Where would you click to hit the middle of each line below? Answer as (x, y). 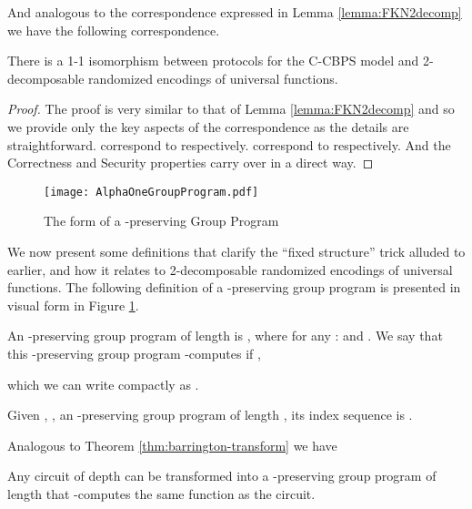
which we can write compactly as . (103, 384)
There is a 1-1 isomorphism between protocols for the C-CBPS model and (213, 61)
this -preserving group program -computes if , (134, 353)
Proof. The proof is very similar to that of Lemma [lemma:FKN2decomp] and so (231, 109)
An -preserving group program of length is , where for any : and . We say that (225, 336)
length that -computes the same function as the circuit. (161, 493)
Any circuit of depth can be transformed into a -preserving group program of (222, 476)
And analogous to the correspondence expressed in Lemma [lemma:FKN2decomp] (235, 12)
